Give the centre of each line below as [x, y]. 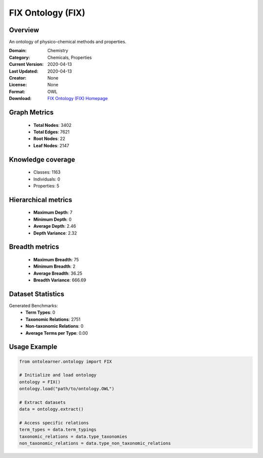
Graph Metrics [31, 112]
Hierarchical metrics [41, 200]
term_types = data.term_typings [58, 430]
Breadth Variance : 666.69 [60, 280]
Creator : [18, 78]
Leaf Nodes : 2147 [51, 145]
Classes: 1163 [47, 172]
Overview [24, 30]
